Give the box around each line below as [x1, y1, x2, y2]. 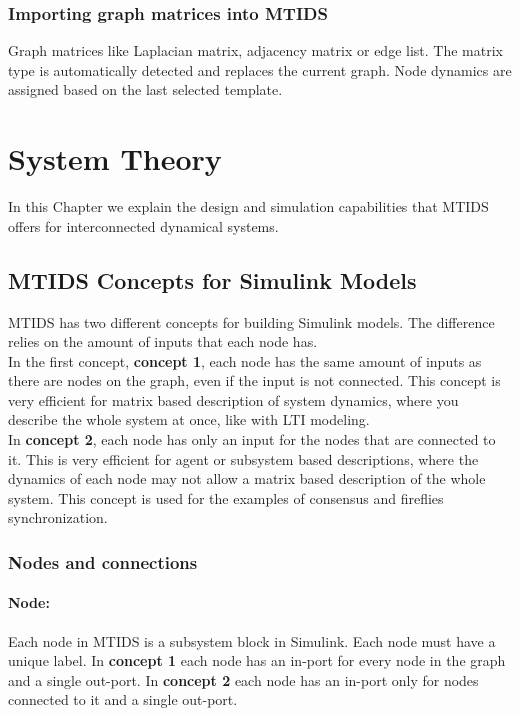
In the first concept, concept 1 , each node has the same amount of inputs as [8, 350, 482, 371]
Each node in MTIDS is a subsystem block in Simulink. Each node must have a [8, 630, 496, 651]
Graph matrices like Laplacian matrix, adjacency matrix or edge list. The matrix [8, 40, 503, 61]
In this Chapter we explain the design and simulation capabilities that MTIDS [8, 196, 489, 217]
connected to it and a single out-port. [8, 689, 238, 710]
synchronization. [8, 507, 108, 528]
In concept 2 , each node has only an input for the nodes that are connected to [8, 429, 496, 450]
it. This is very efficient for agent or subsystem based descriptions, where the [8, 448, 479, 469]
